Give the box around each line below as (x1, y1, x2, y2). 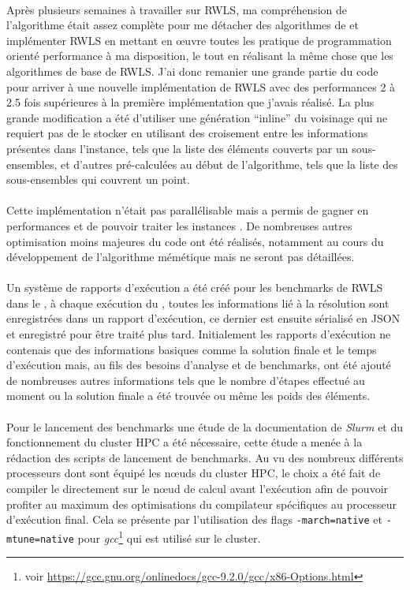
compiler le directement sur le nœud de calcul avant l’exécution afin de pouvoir (6, 480, 389, 496)
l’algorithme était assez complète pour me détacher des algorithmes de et (6, 17, 359, 33)
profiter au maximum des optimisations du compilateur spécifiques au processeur (6, 495, 397, 512)
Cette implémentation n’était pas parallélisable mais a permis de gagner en (6, 202, 369, 218)
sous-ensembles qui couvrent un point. (6, 171, 190, 188)
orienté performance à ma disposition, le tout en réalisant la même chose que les (6, 47, 393, 64)
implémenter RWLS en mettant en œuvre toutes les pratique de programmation (6, 32, 392, 48)
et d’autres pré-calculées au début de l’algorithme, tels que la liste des (60, 155, 398, 172)
